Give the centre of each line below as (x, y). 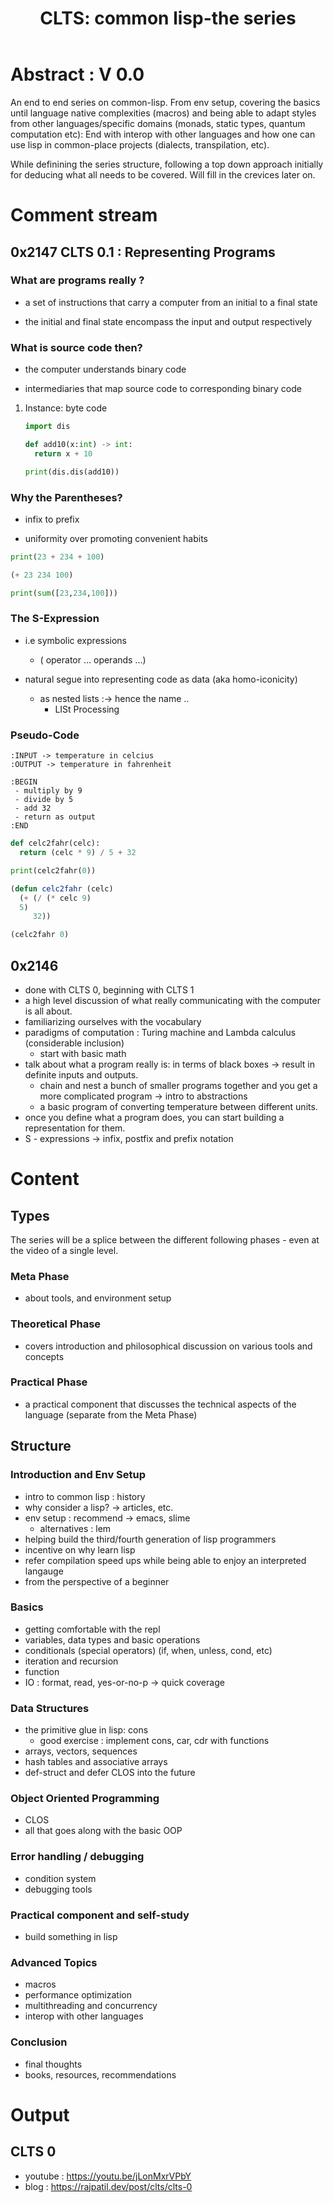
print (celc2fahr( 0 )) (53, 870)
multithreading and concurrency (91, 2006)
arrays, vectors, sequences (81, 1751)
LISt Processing (87, 709)
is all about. (48, 1011)
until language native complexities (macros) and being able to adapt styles (163, 113)
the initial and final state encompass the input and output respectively (168, 321)
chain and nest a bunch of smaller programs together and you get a (178, 1085)
